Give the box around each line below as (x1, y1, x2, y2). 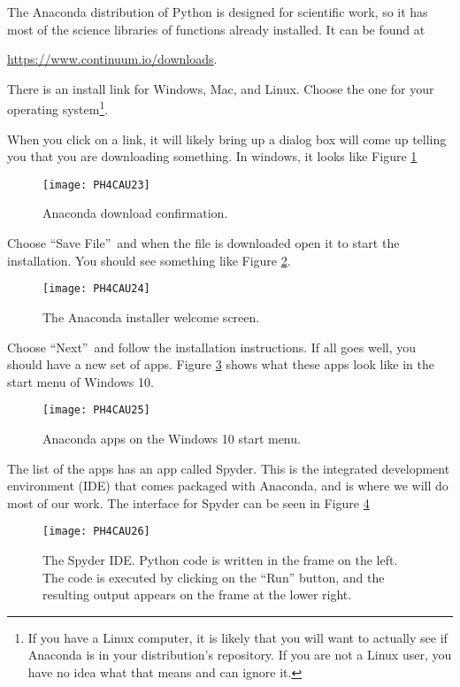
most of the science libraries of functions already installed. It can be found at (7, 19, 425, 38)
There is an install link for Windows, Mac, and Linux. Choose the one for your (7, 79, 434, 97)
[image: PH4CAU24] (42, 282, 150, 296)
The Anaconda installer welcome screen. (42, 307, 260, 326)
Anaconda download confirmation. (42, 204, 228, 222)
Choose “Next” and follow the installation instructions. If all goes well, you (7, 337, 417, 356)
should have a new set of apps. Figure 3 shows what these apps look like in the (7, 355, 434, 374)
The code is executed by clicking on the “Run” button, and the (42, 567, 385, 586)
